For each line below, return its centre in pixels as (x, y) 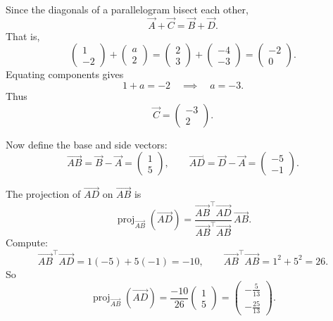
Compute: (27, 243)
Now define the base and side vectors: (87, 144)
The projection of (43, 194)
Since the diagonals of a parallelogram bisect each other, (127, 9)
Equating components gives (65, 74)
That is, (23, 36)
